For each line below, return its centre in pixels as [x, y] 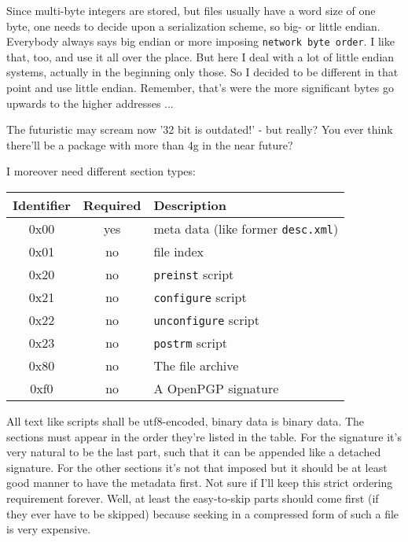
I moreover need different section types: [101, 171]
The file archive [196, 365]
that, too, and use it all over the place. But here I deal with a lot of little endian [200, 56]
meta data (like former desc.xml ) [246, 229]
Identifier [42, 205]
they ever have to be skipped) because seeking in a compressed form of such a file [203, 513]
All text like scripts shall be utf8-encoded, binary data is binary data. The [186, 421]
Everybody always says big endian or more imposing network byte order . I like [200, 41]
